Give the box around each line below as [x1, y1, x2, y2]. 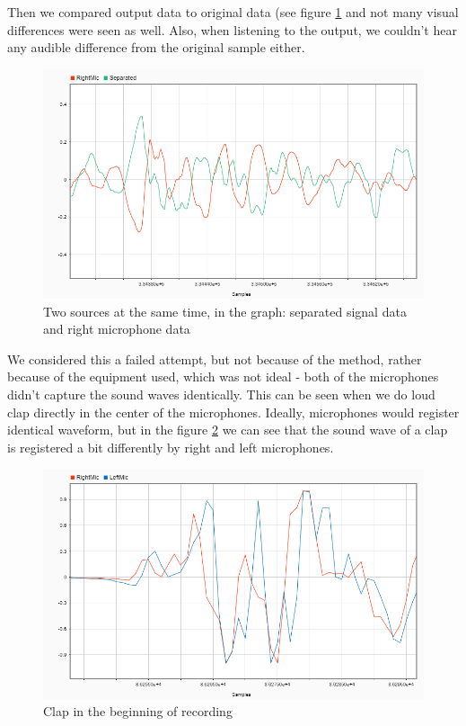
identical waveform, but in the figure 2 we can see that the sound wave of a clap [7, 420, 448, 439]
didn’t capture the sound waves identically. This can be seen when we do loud [7, 385, 435, 403]
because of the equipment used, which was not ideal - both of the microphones [7, 367, 439, 386]
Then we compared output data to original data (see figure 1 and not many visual [7, 3, 459, 21]
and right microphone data [43, 319, 190, 338]
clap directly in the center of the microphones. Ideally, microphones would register [7, 402, 460, 421]
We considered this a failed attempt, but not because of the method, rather [7, 349, 422, 368]
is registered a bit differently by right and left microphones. [7, 437, 334, 456]
